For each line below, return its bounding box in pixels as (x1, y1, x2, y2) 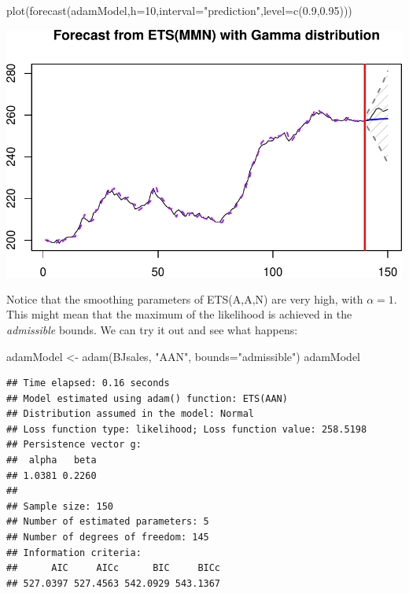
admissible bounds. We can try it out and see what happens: (6, 321, 298, 337)
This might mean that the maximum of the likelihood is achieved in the (6, 306, 352, 322)
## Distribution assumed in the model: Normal (6, 408, 254, 420)
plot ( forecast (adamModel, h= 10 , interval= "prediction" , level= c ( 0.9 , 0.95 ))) (6, 2, 352, 18)
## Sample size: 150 (6, 500, 114, 512)
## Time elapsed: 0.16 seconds (6, 378, 170, 389)
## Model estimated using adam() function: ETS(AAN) (6, 392, 288, 404)
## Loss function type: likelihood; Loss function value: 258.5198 (6, 423, 367, 435)
